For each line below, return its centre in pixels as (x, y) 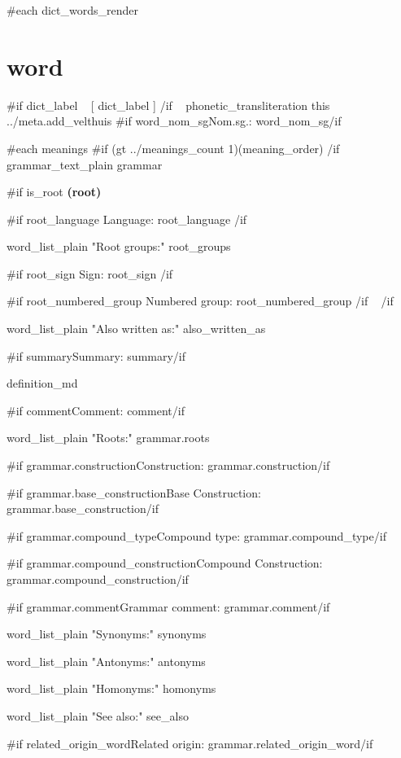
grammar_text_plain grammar (85, 164)
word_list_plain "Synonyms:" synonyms (107, 634)
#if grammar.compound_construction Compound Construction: (165, 563)
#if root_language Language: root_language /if (127, 219)
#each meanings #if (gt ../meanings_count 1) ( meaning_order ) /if (173, 148)
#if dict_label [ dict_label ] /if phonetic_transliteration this (168, 105)
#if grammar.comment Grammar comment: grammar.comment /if (168, 606)
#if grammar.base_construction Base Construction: (134, 492)
